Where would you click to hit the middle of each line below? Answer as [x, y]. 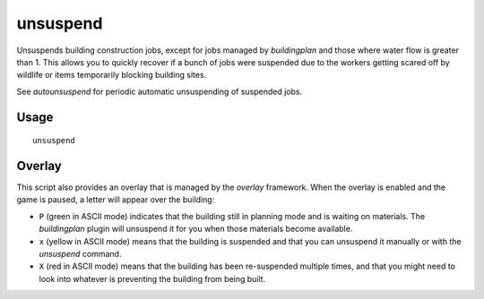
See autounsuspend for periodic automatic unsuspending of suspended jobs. [160, 91]
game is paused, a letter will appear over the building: [116, 200]
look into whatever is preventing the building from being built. [152, 278]
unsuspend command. [80, 253]
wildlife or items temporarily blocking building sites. [112, 75]
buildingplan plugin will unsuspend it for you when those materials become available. [196, 229]
